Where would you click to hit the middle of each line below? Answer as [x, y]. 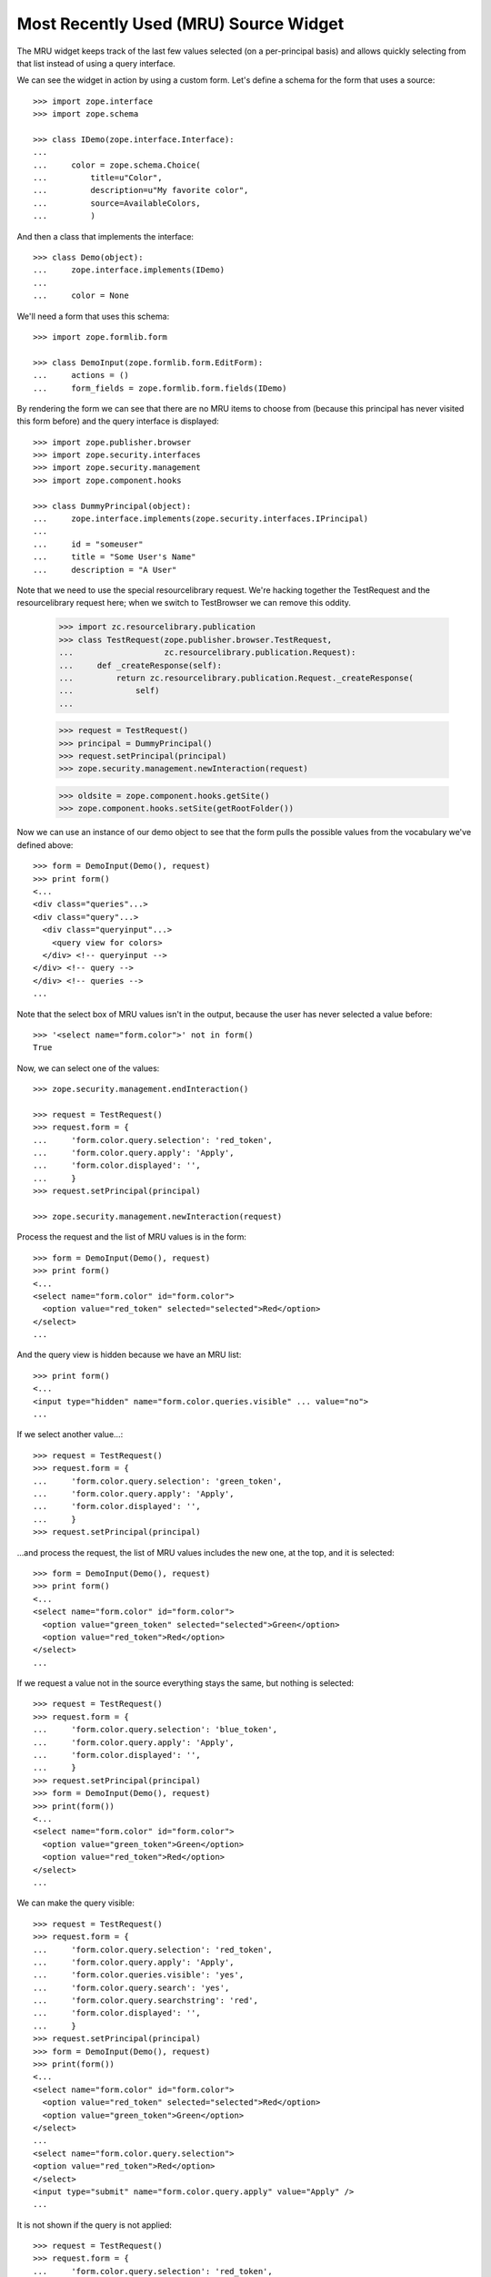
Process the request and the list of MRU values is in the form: [132, 1237]
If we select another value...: [70, 1435]
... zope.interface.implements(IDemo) [129, 270]
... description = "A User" [105, 570]
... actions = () [81, 375]
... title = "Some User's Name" [115, 557]
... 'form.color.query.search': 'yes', [131, 1987]
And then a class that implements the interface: [105, 236]
